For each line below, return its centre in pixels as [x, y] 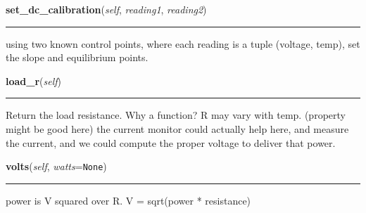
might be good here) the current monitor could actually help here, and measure [177, 128]
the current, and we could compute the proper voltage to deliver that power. [171, 142]
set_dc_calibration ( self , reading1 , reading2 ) [106, 9]
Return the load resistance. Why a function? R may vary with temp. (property [176, 115]
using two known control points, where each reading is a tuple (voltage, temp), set [183, 43]
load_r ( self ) [34, 80]
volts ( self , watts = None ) [56, 166]
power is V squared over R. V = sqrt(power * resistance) [128, 200]
